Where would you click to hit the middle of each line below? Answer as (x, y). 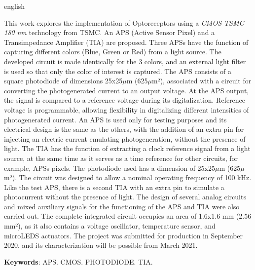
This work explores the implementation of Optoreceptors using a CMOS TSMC (124, 22)
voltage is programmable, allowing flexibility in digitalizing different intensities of (127, 109)
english (15, 6)
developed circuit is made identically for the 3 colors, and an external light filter (125, 61)
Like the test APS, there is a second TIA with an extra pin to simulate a (114, 187)
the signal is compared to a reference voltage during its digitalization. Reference (125, 100)
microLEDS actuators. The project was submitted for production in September (124, 235)
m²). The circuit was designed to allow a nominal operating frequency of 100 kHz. (128, 177)
